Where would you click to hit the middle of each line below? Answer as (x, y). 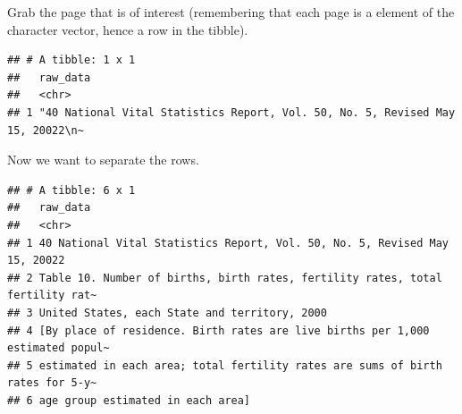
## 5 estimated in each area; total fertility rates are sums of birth (225, 365)
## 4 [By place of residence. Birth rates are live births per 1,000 (218, 330)
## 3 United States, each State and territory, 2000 (167, 313)
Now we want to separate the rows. (103, 160)
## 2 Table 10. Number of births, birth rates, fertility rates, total (225, 278)
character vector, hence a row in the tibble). (128, 29)
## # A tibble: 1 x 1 (71, 60)
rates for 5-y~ (52, 383)
